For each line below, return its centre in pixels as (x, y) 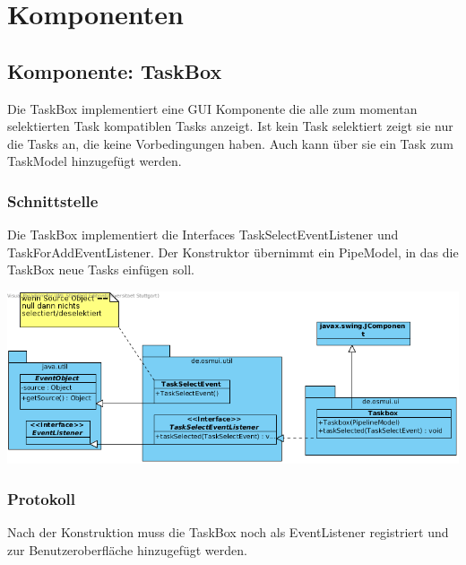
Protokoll (41, 498)
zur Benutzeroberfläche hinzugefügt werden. (127, 549)
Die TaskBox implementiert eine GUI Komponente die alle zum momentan (212, 108)
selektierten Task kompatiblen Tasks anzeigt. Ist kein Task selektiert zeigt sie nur (230, 126)
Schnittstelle (53, 200)
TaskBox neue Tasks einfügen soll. (101, 269)
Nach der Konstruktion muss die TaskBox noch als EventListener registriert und (228, 532)
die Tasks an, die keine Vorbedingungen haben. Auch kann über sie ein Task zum (230, 143)
